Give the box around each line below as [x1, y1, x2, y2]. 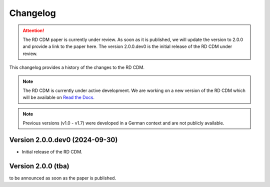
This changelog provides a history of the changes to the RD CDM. [9, 64, 145, 70]
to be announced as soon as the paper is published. [9, 175, 116, 181]
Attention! [22, 27, 44, 33]
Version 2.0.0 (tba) [9, 161, 69, 170]
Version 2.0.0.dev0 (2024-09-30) [9, 135, 118, 144]
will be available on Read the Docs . [22, 94, 95, 100]
